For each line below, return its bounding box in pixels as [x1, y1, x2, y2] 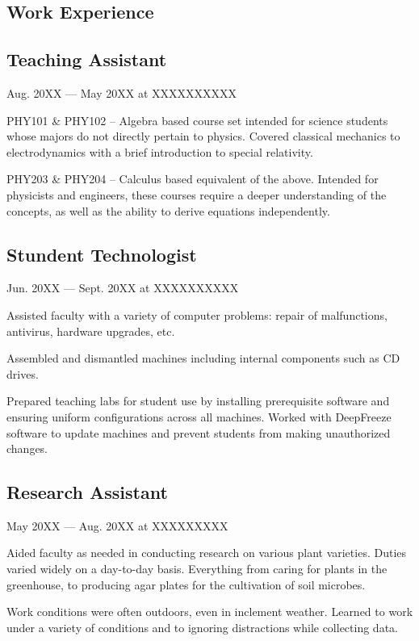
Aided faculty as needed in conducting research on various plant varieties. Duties [6, 544, 407, 561]
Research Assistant [6, 480, 168, 505]
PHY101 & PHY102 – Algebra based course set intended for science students [6, 111, 388, 128]
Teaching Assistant [6, 47, 167, 72]
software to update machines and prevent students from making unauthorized [6, 424, 391, 441]
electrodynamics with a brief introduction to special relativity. [6, 143, 313, 160]
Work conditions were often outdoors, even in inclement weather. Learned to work [6, 603, 413, 620]
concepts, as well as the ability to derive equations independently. [6, 202, 330, 219]
